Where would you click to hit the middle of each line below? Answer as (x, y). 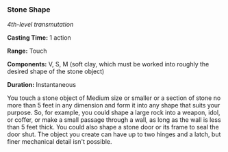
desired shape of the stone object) (56, 72)
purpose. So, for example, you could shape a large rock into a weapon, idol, (114, 113)
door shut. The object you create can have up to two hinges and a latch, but (114, 134)
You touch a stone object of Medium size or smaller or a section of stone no (114, 98)
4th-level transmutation (40, 25)
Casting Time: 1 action (39, 38)
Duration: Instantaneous (42, 85)
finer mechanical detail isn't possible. (60, 142)
